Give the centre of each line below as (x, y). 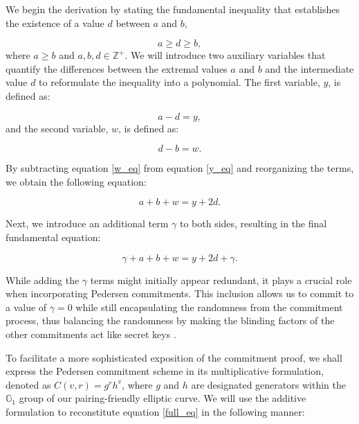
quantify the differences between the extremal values (117, 68)
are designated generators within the (268, 384)
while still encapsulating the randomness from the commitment (209, 307)
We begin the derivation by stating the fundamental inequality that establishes (173, 9)
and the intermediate (310, 68)
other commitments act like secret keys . (91, 334)
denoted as (28, 384)
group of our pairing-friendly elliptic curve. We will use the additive (163, 398)
